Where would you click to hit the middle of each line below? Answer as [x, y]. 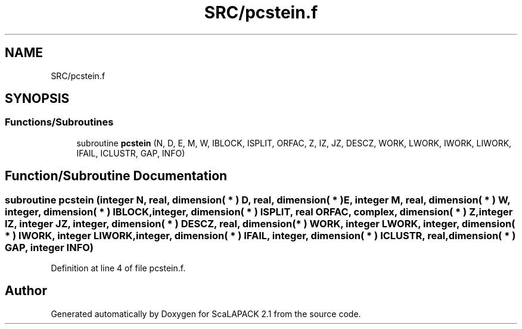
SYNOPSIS [37, 99]
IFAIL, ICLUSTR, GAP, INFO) [131, 153]
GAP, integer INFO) [49, 247]
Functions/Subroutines [59, 122]
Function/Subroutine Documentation [116, 176]
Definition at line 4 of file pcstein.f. [118, 268]
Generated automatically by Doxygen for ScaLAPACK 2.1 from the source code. [206, 314]
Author [26, 291]
